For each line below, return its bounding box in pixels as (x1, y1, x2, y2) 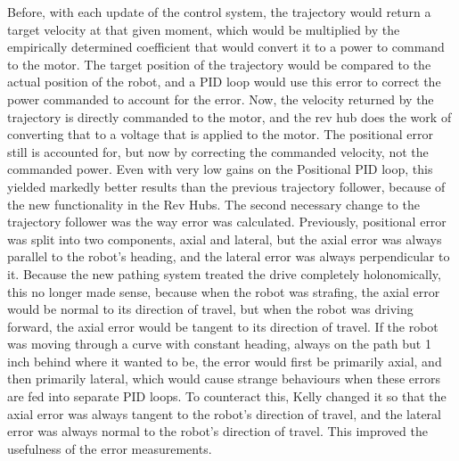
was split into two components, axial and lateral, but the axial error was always (7, 229, 442, 248)
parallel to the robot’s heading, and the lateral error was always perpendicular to (7, 247, 450, 266)
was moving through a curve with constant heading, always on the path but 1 (7, 334, 431, 353)
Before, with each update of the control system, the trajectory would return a (7, 3, 431, 21)
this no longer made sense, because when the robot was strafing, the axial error (7, 282, 440, 300)
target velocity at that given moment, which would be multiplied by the (7, 20, 400, 38)
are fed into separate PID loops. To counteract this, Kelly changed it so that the (7, 387, 447, 406)
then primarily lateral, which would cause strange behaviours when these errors (7, 369, 441, 388)
